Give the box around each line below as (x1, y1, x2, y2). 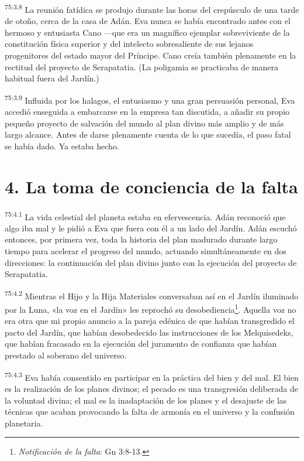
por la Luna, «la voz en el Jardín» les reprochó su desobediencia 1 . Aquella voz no (5, 302, 296, 315)
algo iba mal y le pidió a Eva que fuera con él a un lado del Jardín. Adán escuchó (5, 221, 297, 234)
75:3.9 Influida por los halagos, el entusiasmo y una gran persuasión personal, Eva (5, 92, 295, 106)
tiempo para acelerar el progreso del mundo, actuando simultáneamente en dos (5, 245, 286, 257)
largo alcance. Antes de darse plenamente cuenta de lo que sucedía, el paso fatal (5, 128, 291, 141)
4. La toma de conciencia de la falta (5, 174, 298, 198)
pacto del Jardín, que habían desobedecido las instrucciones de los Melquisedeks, (5, 326, 293, 338)
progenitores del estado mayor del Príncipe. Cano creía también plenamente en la (5, 49, 296, 62)
